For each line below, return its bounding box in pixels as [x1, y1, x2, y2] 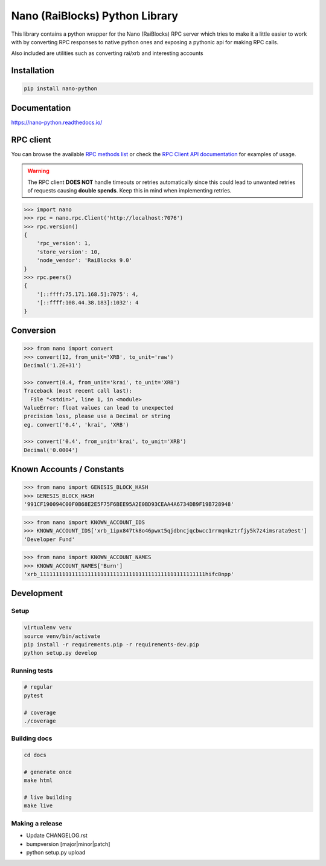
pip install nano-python [24, 85, 98, 92]
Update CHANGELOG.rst [26, 832, 88, 839]
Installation [11, 65, 54, 76]
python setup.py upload [26, 848, 86, 856]
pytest [24, 692, 43, 699]
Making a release [11, 819, 63, 827]
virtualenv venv [24, 624, 72, 631]
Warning [27, 167, 50, 175]
